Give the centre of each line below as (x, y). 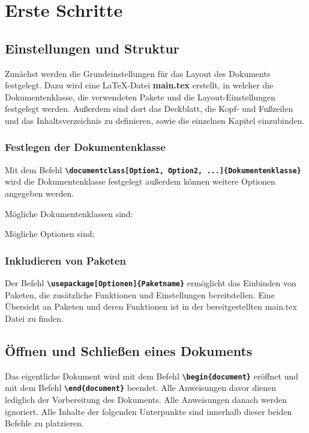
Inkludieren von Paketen (66, 260)
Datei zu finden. (34, 318)
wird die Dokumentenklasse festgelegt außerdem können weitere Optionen (140, 181)
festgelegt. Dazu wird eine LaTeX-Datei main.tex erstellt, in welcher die (139, 85)
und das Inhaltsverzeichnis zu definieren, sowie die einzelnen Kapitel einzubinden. (155, 120)
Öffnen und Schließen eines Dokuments (129, 350)
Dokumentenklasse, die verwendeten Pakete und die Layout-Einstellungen (140, 97)
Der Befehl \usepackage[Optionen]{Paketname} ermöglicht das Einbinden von (151, 283)
